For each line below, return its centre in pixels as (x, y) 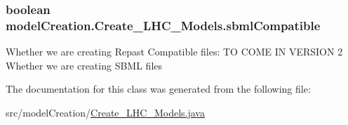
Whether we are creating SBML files (84, 65)
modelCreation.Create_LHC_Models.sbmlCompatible (163, 25)
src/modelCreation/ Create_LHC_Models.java (105, 112)
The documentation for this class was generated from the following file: (158, 89)
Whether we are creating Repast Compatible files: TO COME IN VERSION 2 (174, 52)
